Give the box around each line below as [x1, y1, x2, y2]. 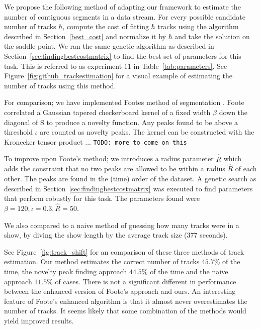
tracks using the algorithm [157, 21, 239, 32]
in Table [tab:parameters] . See [133, 60, 227, 71]
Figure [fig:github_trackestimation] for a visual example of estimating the [4, 70, 233, 81]
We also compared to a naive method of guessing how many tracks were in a [4, 220, 239, 230]
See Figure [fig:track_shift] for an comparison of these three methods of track [4, 246, 244, 257]
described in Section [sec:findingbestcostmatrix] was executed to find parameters [4, 183, 253, 193]
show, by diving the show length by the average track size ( [4, 230, 187, 240]
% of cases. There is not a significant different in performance [47, 276, 236, 286]
